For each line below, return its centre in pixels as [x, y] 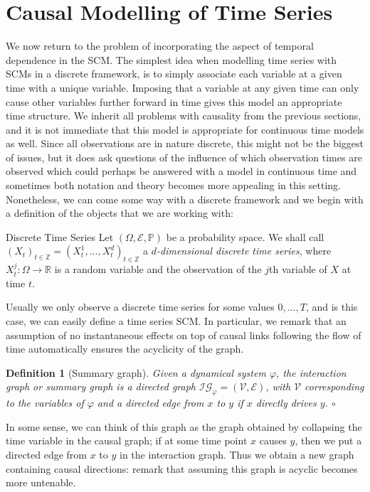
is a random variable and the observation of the [158, 269]
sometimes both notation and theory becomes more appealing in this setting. [174, 185]
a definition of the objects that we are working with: [120, 213]
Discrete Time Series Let [60, 236]
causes [273, 440]
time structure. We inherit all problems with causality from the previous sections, [184, 116]
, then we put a [328, 440]
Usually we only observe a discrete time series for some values [140, 307]
